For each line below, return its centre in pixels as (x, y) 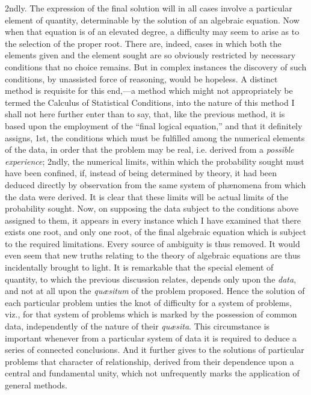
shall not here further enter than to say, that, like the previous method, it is (145, 114)
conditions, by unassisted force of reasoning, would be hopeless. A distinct (141, 78)
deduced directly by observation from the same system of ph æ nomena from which (155, 184)
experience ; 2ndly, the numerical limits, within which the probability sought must (155, 161)
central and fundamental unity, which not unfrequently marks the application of (152, 373)
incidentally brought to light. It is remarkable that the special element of (139, 267)
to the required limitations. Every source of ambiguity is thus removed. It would (152, 243)
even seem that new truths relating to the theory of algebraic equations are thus (153, 255)
